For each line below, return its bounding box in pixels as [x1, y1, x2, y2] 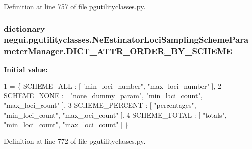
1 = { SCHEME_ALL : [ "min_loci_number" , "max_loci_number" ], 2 [4, 81, 221, 91]
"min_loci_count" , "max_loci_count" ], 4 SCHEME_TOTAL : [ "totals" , [4, 110, 227, 120]
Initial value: [4, 64, 48, 74]
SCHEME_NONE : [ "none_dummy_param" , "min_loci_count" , [4, 90, 203, 100]
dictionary [4, 22, 45, 34]
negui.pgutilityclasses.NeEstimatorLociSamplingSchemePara [4, 33, 249, 46]
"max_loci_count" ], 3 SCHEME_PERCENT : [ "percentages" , [4, 100, 196, 110]
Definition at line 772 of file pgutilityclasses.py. [4, 136, 146, 146]
